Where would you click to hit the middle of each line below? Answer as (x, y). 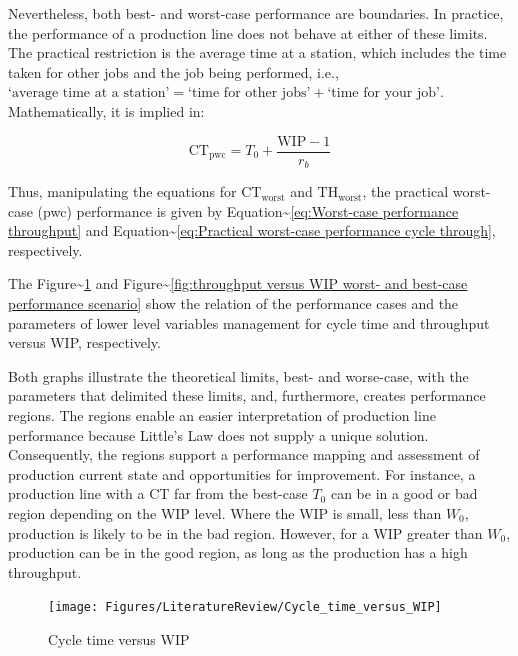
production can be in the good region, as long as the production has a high (238, 552)
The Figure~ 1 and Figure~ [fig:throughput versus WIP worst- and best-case (238, 283)
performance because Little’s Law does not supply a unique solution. (218, 434)
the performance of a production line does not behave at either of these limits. (248, 32)
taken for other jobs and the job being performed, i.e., (173, 71)
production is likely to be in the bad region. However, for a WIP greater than (245, 532)
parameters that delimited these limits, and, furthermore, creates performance (247, 395)
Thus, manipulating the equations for (122, 191)
